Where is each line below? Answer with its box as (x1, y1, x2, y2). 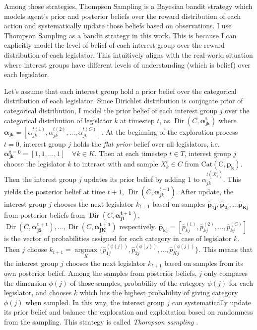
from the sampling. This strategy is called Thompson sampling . (4, 316, 198, 327)
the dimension (4, 277, 47, 288)
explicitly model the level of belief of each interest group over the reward (4, 40, 225, 50)
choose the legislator (4, 159, 65, 169)
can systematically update (172, 297, 251, 307)
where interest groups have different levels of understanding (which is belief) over (4, 59, 251, 70)
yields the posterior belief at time (4, 186, 106, 196)
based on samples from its (164, 257, 243, 268)
